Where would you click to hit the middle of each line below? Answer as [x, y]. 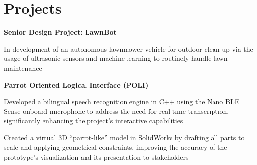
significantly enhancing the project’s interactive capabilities [94, 121]
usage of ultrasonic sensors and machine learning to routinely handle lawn [116, 58]
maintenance [23, 68]
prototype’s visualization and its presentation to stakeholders [96, 157]
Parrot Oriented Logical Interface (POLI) [76, 84]
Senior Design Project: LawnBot [60, 32]
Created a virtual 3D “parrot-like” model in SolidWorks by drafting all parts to [124, 137]
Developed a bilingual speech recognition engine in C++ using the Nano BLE [122, 101]
